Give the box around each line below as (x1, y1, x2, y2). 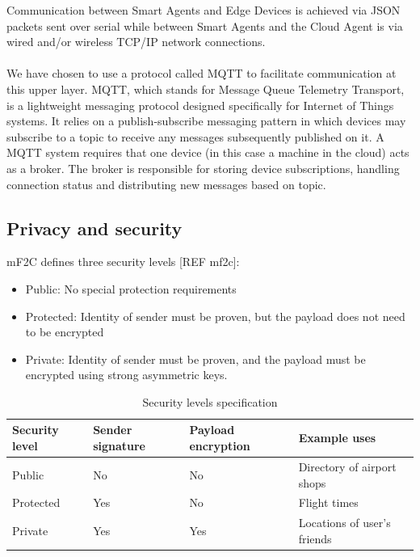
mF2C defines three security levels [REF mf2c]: (6, 253, 240, 270)
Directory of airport (298, 458, 397, 475)
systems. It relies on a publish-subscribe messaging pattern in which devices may (6, 112, 406, 129)
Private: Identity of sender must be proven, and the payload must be (25, 350, 366, 367)
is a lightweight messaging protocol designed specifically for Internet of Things (6, 96, 394, 113)
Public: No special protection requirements (25, 280, 237, 297)
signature (93, 437, 146, 454)
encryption (189, 437, 250, 454)
